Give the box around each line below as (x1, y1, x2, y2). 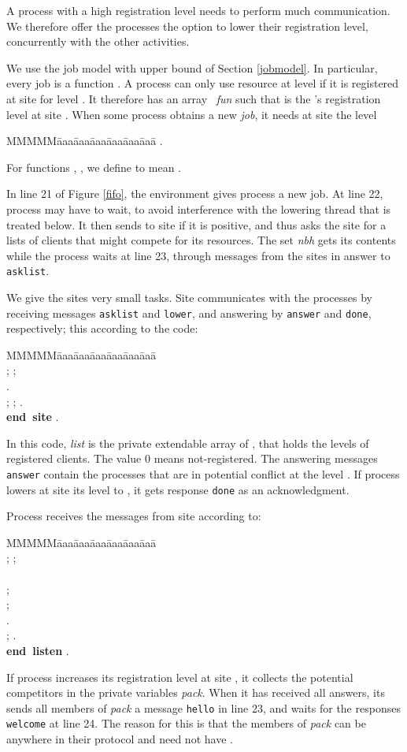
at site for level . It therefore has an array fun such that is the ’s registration (6, 90, 381, 106)
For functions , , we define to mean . (6, 158, 181, 175)
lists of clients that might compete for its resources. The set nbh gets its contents (6, 232, 396, 248)
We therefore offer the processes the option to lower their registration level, (6, 17, 368, 34)
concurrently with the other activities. (6, 33, 190, 50)
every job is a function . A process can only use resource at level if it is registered (6, 75, 399, 91)
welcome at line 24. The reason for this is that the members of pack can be (6, 715, 366, 732)
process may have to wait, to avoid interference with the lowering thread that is (6, 200, 391, 217)
